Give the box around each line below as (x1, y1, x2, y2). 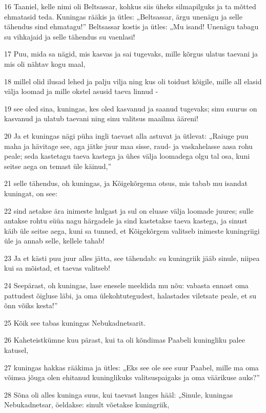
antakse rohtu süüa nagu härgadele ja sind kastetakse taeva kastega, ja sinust (4, 215, 248, 226)
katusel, (4, 345, 29, 355)
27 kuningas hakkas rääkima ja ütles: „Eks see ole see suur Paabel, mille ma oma (4, 362, 259, 372)
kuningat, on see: (4, 187, 57, 198)
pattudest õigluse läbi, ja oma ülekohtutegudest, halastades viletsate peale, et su (4, 290, 257, 301)
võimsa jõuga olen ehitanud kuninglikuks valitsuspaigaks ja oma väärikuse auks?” (4, 372, 260, 383)
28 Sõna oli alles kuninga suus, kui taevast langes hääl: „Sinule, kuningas (4, 389, 233, 400)
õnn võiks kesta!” (4, 300, 58, 311)
